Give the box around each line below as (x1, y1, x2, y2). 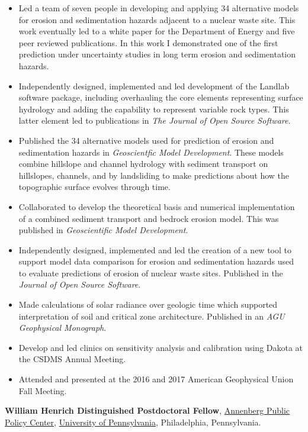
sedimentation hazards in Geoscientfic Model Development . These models (18, 146, 284, 158)
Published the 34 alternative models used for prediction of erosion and (18, 134, 274, 146)
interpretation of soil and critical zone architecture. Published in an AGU (18, 310, 285, 322)
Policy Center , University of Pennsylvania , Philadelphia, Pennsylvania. (5, 415, 261, 428)
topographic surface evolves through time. (18, 180, 171, 193)
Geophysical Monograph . (18, 321, 107, 334)
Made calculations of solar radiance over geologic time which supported (18, 298, 278, 311)
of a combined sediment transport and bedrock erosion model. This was (18, 212, 279, 224)
